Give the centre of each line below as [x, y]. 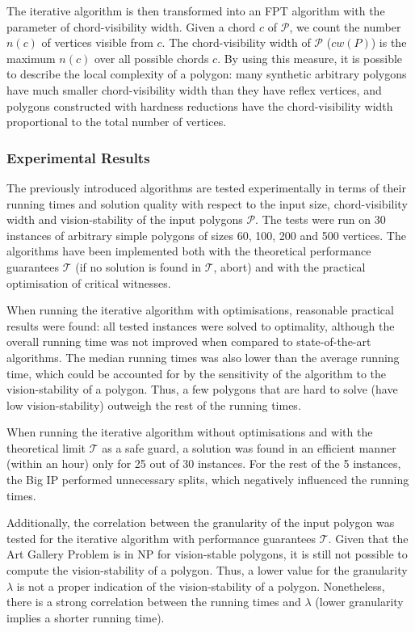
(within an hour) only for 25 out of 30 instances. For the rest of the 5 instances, [204, 463]
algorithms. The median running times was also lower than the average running [203, 357]
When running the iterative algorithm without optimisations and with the [190, 432]
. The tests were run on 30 [321, 219]
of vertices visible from [97, 42]
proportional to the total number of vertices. [117, 122]
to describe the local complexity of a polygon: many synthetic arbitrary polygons [207, 74]
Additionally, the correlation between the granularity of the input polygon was [201, 522]
